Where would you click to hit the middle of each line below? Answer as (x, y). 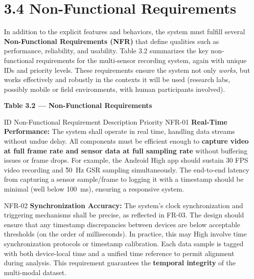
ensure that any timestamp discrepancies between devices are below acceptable (122, 224)
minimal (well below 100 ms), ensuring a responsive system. (94, 189)
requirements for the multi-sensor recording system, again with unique (141, 60)
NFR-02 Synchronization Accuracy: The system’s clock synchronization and (124, 205)
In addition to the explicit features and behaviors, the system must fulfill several (125, 32)
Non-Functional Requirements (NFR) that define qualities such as (112, 41)
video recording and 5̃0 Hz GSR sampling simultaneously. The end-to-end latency (127, 169)
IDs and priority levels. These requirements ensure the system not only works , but (127, 70)
